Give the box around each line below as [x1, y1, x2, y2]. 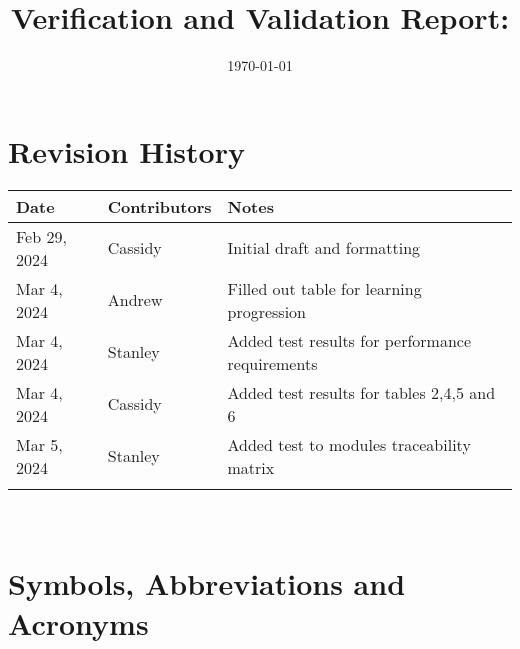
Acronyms [8, 602, 149, 643]
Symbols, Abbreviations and [8, 563, 406, 604]
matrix [227, 455, 275, 479]
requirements [227, 351, 318, 375]
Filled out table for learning [227, 276, 422, 300]
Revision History [8, 130, 245, 171]
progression [227, 299, 306, 323]
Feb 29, [16, 224, 67, 248]
